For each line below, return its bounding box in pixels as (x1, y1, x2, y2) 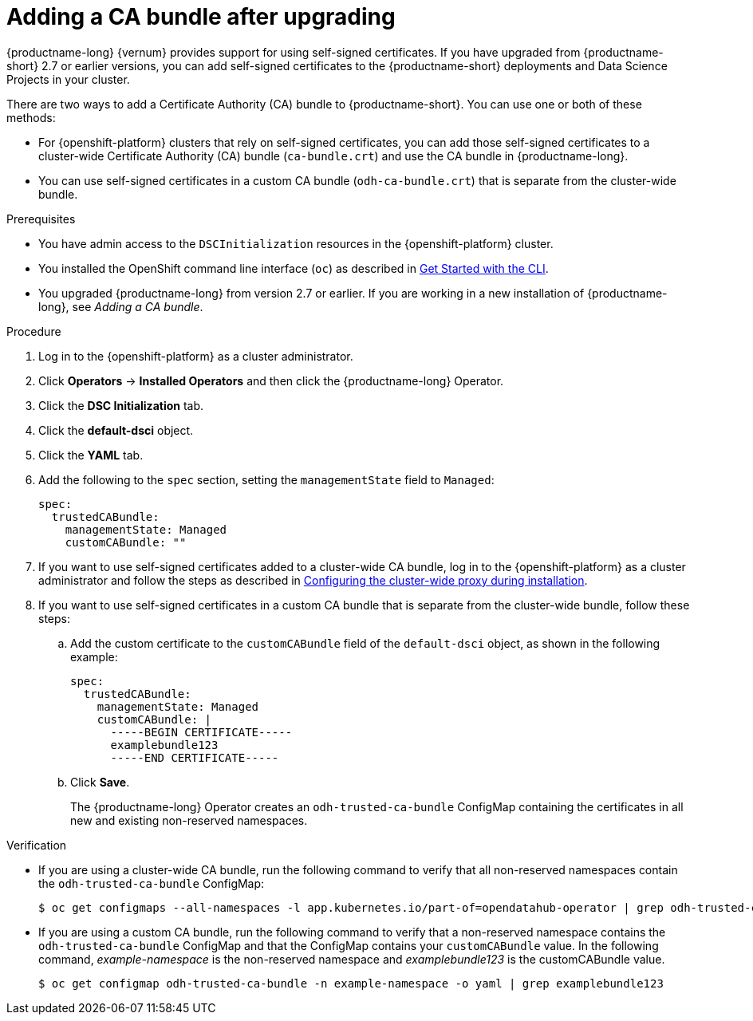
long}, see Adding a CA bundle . (38, 299, 203, 313)
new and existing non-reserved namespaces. (70, 813, 308, 827)
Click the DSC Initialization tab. (38, 398, 204, 412)
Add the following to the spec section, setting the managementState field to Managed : (38, 472, 495, 487)
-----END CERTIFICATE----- (110, 751, 279, 764)
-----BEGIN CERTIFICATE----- (110, 725, 293, 739)
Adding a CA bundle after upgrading (6, 3, 396, 30)
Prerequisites (6, 211, 76, 226)
